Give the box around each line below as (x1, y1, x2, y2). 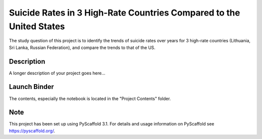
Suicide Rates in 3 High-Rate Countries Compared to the (9, 7, 240, 18)
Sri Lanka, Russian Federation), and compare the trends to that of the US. (9, 44, 156, 51)
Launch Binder (9, 83, 54, 91)
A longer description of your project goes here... (9, 70, 105, 76)
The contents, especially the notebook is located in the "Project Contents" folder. (9, 95, 171, 102)
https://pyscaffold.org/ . (9, 128, 55, 134)
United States (9, 21, 65, 32)
